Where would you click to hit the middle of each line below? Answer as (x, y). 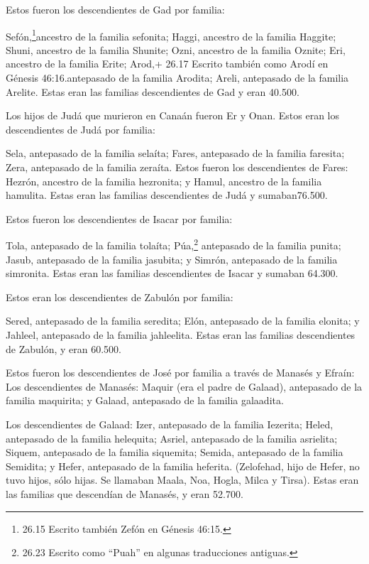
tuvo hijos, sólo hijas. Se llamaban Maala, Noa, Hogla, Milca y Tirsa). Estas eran (182, 480)
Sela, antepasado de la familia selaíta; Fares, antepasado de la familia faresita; (175, 153)
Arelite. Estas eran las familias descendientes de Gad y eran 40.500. (153, 91)
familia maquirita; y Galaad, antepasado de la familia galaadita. (145, 400)
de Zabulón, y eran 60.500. (64, 348)
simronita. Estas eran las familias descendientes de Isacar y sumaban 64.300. (172, 273)
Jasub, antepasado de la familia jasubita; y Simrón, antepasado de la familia (172, 259)
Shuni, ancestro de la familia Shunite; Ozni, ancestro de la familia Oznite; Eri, (176, 49)
